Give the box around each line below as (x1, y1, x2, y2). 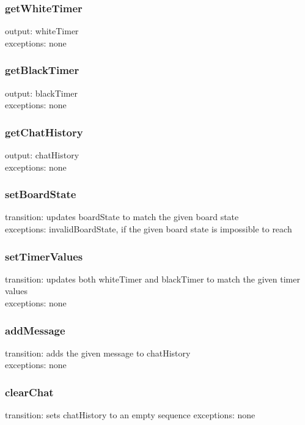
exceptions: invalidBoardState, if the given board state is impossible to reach (5, 223, 292, 235)
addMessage (5, 322, 65, 338)
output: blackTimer (5, 86, 78, 99)
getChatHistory (5, 124, 83, 139)
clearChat (5, 384, 54, 399)
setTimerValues (5, 248, 83, 264)
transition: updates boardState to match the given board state (5, 210, 239, 223)
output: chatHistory (5, 149, 79, 161)
